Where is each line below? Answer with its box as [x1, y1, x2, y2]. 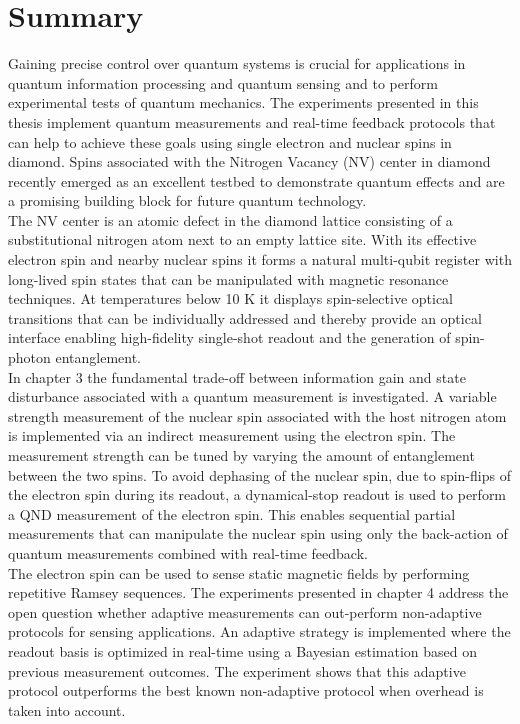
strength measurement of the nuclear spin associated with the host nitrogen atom [8, 405, 507, 426]
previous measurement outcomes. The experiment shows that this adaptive [8, 660, 466, 681]
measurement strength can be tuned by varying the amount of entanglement [8, 445, 475, 465]
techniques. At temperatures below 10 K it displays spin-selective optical [8, 288, 454, 309]
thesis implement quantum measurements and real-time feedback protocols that [8, 111, 496, 132]
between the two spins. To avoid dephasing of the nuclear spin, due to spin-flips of [8, 464, 511, 485]
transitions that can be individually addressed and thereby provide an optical [8, 307, 482, 328]
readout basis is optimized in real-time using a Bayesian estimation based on [8, 640, 477, 661]
